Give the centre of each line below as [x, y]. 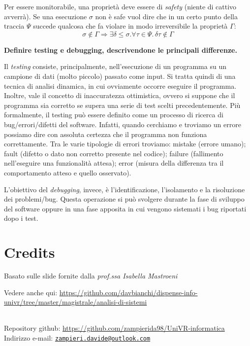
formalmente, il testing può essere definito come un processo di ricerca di [114, 115]
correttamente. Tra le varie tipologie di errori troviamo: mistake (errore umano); [125, 144]
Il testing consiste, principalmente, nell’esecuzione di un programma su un [115, 66]
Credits [30, 252]
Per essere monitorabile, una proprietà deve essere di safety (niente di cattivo [120, 6]
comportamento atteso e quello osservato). [68, 172]
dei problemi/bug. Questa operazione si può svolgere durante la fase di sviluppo [124, 199]
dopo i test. [21, 218]
